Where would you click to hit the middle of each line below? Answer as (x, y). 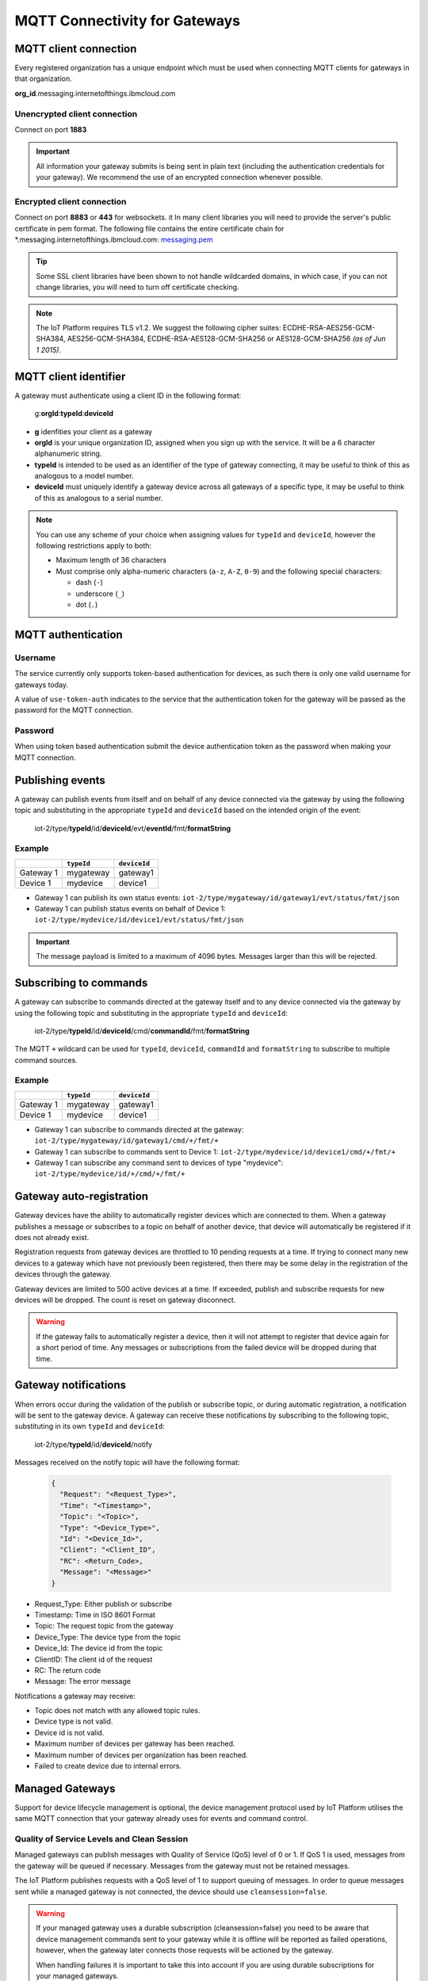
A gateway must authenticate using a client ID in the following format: (128, 395)
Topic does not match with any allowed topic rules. (117, 1711)
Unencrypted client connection (76, 113)
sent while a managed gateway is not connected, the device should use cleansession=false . (171, 1891)
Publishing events (60, 780)
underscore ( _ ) (100, 594)
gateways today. (42, 685)
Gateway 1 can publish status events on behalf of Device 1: (130, 909)
